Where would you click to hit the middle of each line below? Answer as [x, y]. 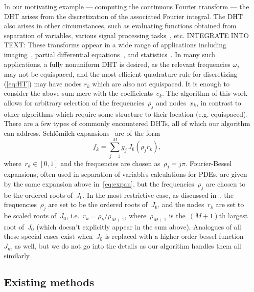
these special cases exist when [48, 236]
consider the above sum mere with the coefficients [79, 93]
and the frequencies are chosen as [110, 163]
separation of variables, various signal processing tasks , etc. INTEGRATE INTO [127, 35]
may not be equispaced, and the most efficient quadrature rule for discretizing [121, 74]
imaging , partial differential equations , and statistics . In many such [110, 54]
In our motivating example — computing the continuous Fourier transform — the [127, 6]
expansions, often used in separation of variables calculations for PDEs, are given [126, 174]
